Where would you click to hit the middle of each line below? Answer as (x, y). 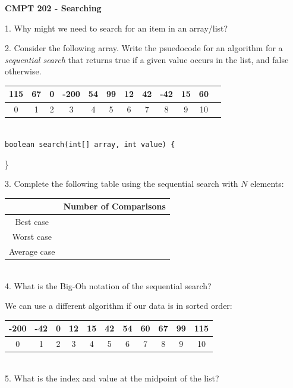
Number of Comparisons (114, 206)
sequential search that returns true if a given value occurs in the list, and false (147, 59)
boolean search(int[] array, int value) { (90, 145)
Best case (32, 222)
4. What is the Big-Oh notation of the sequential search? (108, 285)
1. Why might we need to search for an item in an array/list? (116, 28)
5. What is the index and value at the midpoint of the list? (112, 378)
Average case (32, 251)
